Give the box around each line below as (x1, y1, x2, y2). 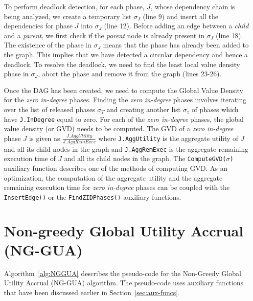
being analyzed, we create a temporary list (4, 11, 132, 21)
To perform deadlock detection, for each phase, (4, 1, 145, 11)
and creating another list (107, 104, 181, 114)
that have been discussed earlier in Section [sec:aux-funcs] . (4, 287, 180, 297)
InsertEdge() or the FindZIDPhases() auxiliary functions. (4, 191, 181, 202)
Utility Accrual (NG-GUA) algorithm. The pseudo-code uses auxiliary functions (4, 278, 244, 288)
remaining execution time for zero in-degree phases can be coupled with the (4, 182, 230, 192)
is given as (29, 133, 60, 143)
